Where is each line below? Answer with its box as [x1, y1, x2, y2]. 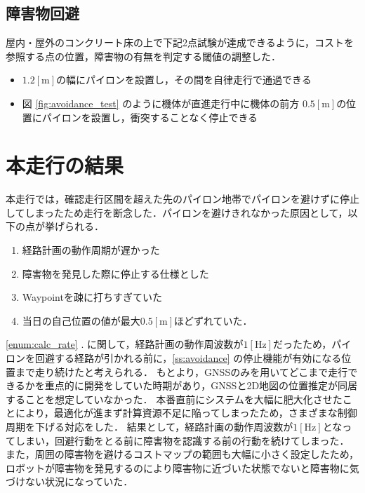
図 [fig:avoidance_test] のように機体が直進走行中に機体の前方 [22, 95, 300, 110]
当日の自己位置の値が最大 [22, 313, 140, 327]
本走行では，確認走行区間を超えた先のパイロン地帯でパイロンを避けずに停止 [6, 191, 359, 206]
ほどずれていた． [174, 313, 253, 327]
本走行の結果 [6, 151, 124, 180]
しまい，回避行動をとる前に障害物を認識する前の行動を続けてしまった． [15, 433, 350, 447]
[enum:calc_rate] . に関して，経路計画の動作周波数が [6, 337, 244, 351]
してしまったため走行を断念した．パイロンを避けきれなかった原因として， [6, 205, 348, 220]
